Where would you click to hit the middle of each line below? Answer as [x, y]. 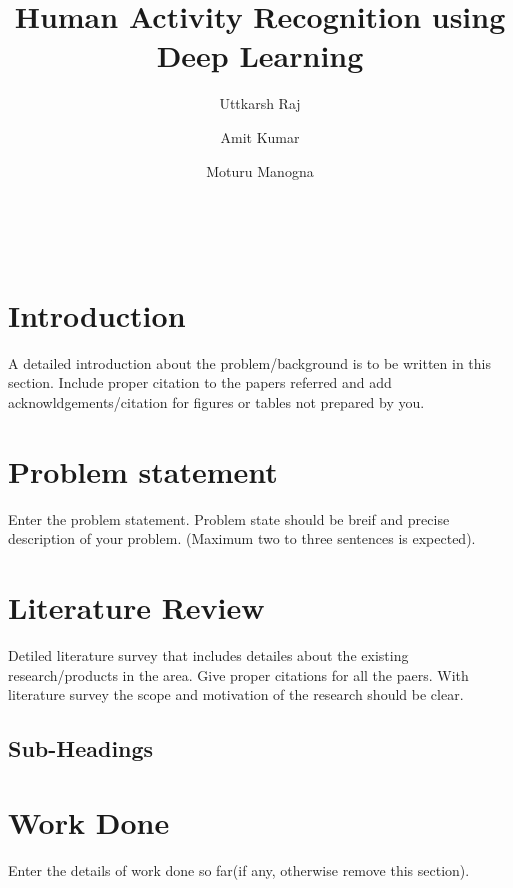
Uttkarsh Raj [260, 103]
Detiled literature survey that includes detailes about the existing [208, 655]
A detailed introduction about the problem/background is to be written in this [249, 362]
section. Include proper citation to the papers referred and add [200, 382]
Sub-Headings [81, 748]
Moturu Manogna [260, 170]
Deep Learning [260, 55]
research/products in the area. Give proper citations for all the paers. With [238, 674]
